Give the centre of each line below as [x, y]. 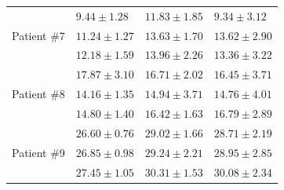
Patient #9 [38, 152]
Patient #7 [38, 35]
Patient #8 [38, 94]
